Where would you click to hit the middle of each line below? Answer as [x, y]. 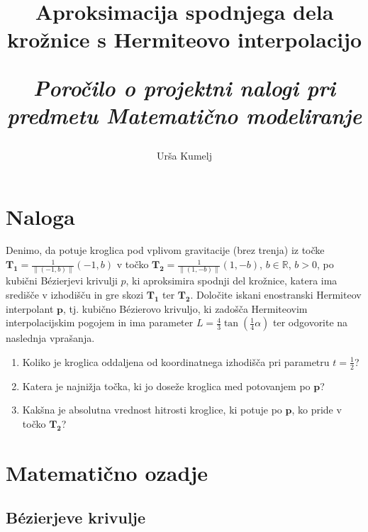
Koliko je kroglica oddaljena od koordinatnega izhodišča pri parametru [176, 361]
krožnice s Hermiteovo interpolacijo [184, 39]
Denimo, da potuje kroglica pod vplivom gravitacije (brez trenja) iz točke [165, 250]
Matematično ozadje [107, 472]
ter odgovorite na [311, 322]
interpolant [30, 308]
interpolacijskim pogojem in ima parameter [100, 322]
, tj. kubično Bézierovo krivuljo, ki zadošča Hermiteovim [185, 308]
